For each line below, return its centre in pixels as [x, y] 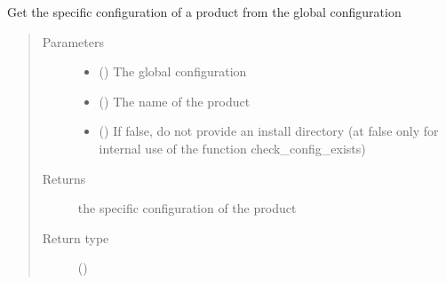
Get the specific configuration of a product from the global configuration [204, 12]
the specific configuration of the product [187, 208]
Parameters [73, 41]
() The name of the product [175, 101]
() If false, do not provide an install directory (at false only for [269, 131]
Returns [64, 178]
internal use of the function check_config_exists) [232, 148]
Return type [76, 237]
